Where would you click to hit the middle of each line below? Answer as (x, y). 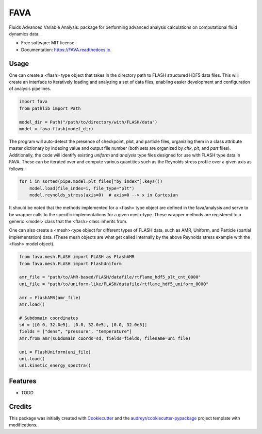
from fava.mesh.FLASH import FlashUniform (70, 263)
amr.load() (32, 304)
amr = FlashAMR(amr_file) (50, 297)
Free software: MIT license (48, 43)
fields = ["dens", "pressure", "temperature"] (75, 331)
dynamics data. (24, 34)
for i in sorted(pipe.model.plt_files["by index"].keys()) (91, 182)
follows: (17, 169)
